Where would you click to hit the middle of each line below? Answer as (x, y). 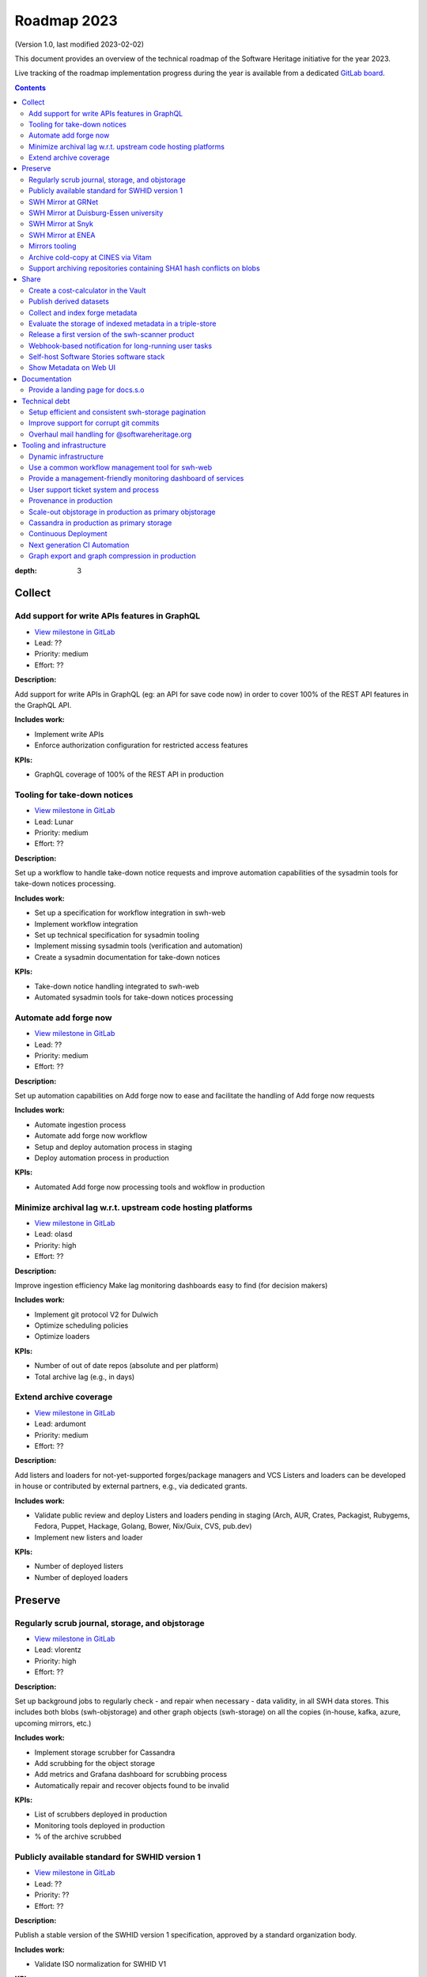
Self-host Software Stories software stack (97, 357)
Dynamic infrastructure (66, 456)
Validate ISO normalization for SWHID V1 (100, 1964)
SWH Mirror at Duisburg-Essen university (96, 213)
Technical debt (46, 401)
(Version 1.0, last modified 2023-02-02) (79, 44)
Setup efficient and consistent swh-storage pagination (117, 412)
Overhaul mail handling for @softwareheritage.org (110, 434)
